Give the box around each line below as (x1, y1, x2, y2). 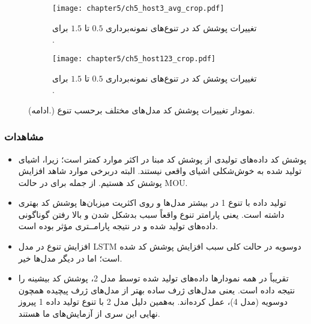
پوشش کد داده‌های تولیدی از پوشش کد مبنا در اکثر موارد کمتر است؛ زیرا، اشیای (18, 152, 307, 165)
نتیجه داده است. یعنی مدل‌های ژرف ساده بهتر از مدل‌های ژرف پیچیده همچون (18, 283, 295, 296)
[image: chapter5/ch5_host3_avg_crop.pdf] (52, 4, 225, 13)
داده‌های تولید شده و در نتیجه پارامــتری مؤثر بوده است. (18, 220, 218, 232)
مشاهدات (4, 129, 44, 144)
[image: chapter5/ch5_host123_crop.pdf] (52, 54, 216, 63)
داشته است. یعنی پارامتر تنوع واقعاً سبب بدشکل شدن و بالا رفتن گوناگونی (18, 208, 285, 220)
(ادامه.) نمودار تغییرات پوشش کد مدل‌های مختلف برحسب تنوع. (28, 103, 255, 116)
